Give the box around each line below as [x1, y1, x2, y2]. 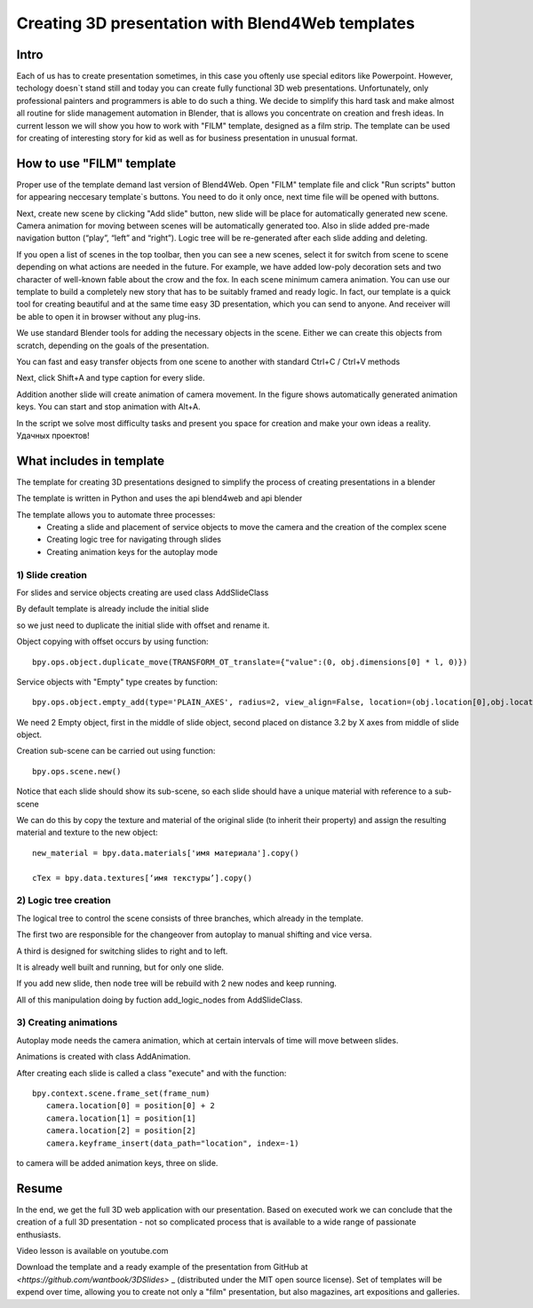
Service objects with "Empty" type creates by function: [16, 676, 218, 687]
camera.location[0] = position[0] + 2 [45, 1101, 215, 1111]
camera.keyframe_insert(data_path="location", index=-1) [45, 1138, 299, 1148]
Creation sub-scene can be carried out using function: [16, 746, 216, 757]
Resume [16, 1181, 63, 1196]
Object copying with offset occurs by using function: [16, 636, 209, 647]
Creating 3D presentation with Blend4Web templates [16, 13, 415, 33]
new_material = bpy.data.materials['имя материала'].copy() [32, 848, 299, 858]
